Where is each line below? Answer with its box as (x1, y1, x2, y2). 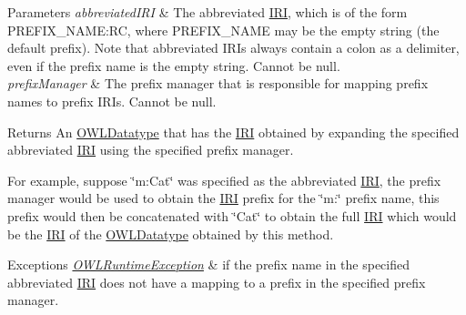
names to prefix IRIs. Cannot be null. (7, 91, 217, 110)
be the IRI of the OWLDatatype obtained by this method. (7, 224, 334, 243)
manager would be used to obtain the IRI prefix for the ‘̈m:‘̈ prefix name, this (7, 188, 440, 208)
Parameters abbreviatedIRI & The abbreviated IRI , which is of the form (7, 3, 408, 21)
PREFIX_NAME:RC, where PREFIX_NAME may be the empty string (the (7, 20, 440, 39)
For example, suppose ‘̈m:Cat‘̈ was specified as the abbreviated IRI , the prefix (7, 170, 441, 189)
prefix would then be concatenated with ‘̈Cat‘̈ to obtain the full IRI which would (7, 206, 457, 225)
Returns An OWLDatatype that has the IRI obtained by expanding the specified (7, 122, 460, 141)
